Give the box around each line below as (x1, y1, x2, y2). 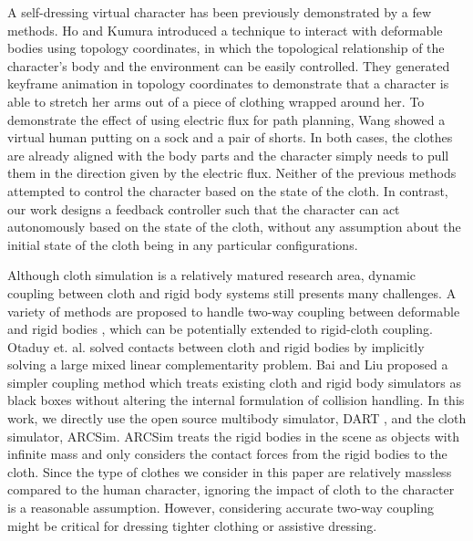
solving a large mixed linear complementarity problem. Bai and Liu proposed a (7, 355, 448, 374)
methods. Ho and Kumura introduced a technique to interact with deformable (7, 20, 443, 39)
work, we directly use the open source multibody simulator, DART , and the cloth (7, 409, 467, 428)
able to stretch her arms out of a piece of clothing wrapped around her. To (7, 91, 425, 110)
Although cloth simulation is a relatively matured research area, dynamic (7, 265, 416, 285)
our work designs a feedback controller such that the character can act (7, 199, 400, 218)
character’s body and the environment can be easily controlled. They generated (7, 56, 450, 75)
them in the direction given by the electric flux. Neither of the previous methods (7, 163, 457, 182)
